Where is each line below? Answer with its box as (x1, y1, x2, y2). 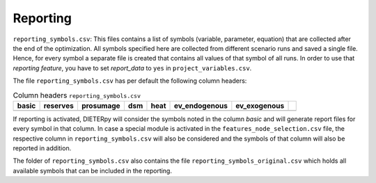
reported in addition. (13, 144, 72, 152)
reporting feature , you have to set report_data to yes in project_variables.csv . (13, 63, 252, 72)
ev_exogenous (235, 101, 285, 111)
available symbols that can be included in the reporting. (13, 166, 172, 175)
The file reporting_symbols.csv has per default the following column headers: (13, 77, 247, 85)
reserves (43, 101, 75, 111)
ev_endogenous (173, 101, 228, 111)
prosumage (81, 101, 121, 111)
